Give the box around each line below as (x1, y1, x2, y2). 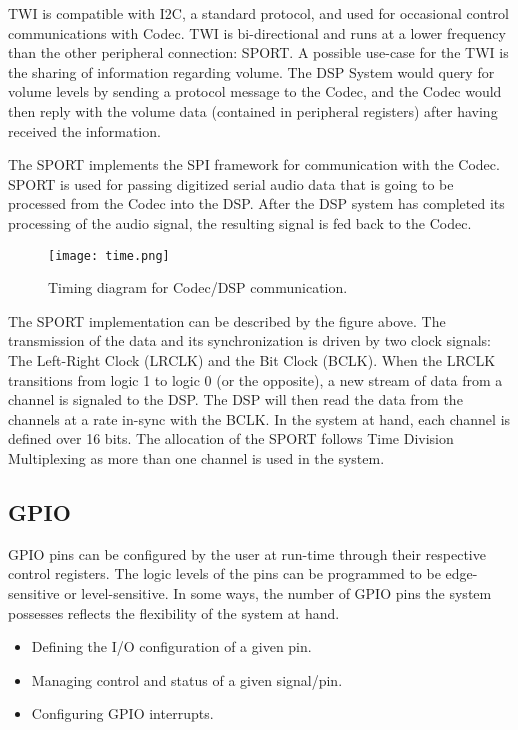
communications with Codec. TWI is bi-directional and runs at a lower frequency (8, 22, 506, 43)
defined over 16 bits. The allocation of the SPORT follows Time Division (8, 428, 454, 449)
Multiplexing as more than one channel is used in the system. (8, 447, 385, 468)
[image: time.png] (48, 248, 170, 263)
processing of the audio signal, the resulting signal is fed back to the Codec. (8, 212, 472, 233)
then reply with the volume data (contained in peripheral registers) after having (8, 100, 498, 121)
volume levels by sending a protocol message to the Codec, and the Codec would (8, 81, 502, 102)
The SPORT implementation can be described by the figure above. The (8, 310, 446, 331)
